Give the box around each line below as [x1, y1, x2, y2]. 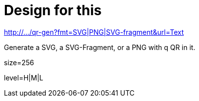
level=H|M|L [4, 73, 43, 82]
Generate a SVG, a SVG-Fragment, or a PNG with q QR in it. [4, 43, 196, 51]
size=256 [4, 58, 34, 67]
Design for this [4, 2, 102, 19]
